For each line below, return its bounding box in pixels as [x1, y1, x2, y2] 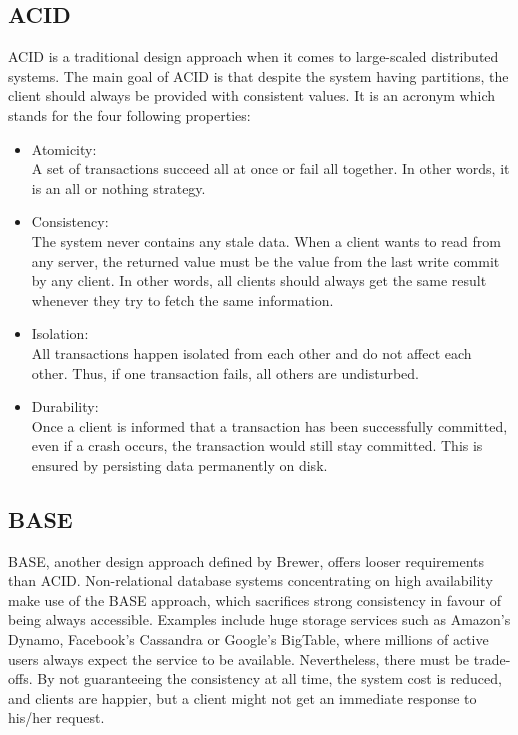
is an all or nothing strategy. [31, 177, 206, 198]
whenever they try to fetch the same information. [31, 289, 334, 310]
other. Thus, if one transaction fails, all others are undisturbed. [31, 362, 419, 383]
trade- [473, 648, 511, 669]
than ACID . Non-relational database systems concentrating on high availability [8, 570, 493, 591]
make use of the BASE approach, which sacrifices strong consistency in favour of [8, 589, 501, 610]
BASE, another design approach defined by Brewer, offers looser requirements [8, 550, 485, 571]
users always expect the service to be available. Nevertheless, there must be [8, 648, 470, 669]
